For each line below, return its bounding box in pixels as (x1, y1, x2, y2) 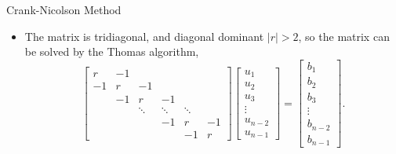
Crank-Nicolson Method (6, 2, 122, 17)
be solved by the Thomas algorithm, (24, 43, 199, 60)
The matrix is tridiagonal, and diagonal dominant (24, 27, 264, 44)
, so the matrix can (298, 27, 390, 44)
